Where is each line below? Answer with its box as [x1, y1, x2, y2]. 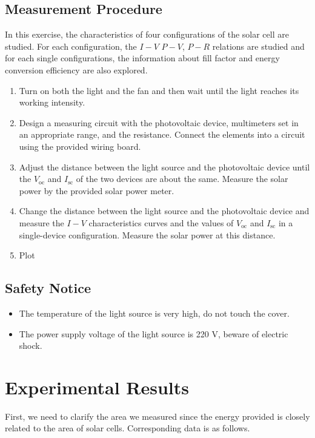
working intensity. [19, 96, 85, 109]
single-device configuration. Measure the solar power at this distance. [19, 228, 276, 241]
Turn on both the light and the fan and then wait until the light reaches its [19, 84, 299, 96]
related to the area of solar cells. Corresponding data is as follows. [5, 422, 250, 434]
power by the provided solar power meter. [19, 184, 174, 197]
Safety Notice [5, 278, 91, 297]
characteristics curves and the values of [88, 216, 234, 229]
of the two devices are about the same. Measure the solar [76, 172, 288, 185]
